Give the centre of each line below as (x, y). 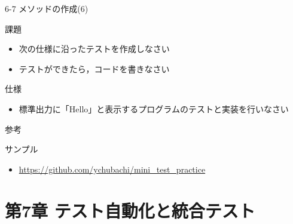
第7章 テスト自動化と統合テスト (130, 210)
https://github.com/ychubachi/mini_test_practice (112, 169)
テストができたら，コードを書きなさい (94, 68)
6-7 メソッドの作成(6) (47, 8)
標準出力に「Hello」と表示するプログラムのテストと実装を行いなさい (154, 108)
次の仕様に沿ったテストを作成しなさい (94, 49)
